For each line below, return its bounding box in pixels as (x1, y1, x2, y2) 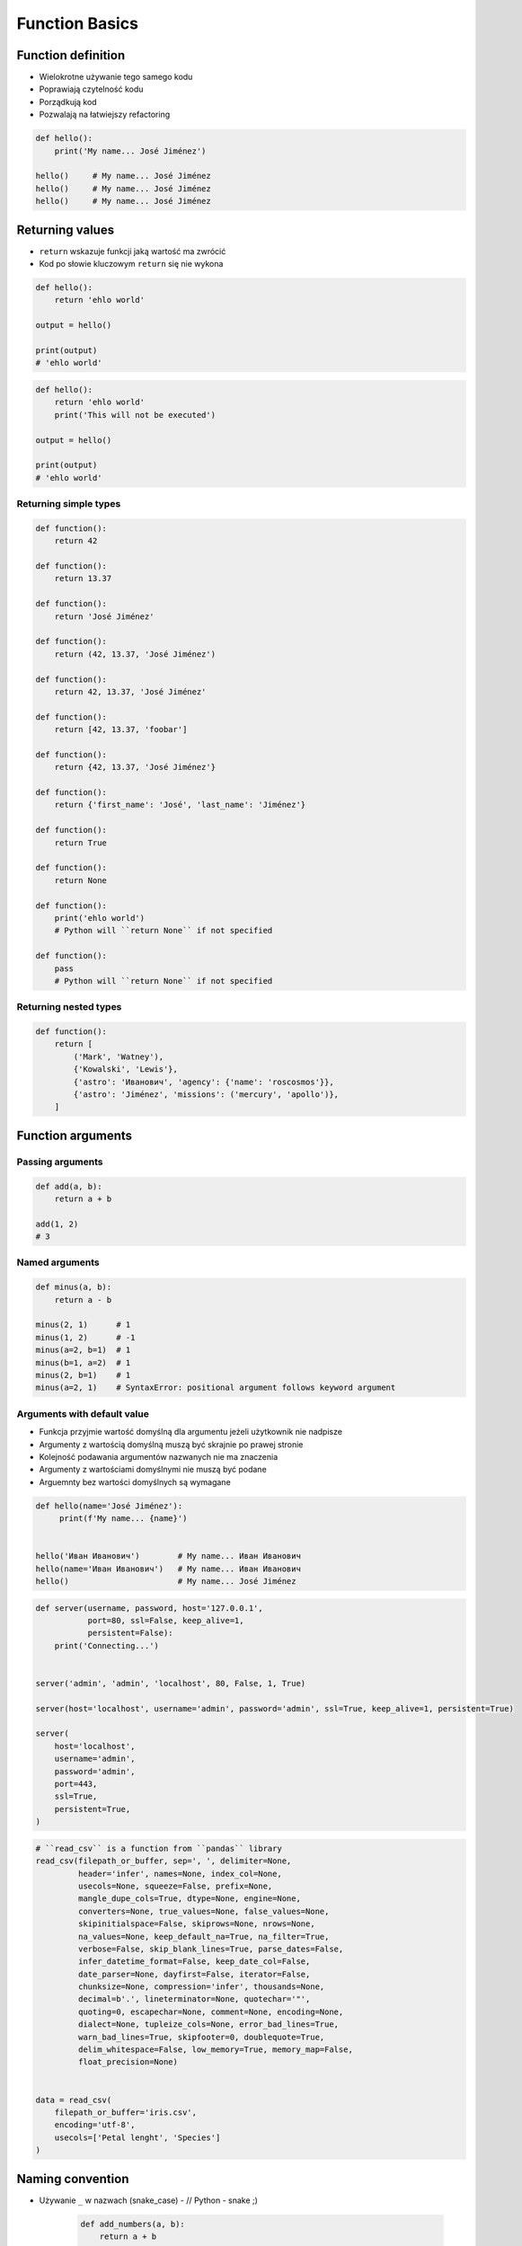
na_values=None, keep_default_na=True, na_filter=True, (77, 1932, 330, 1941)
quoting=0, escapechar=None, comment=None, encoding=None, (77, 2006, 344, 2017)
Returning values (16, 222, 115, 237)
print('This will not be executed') (54, 410, 216, 420)
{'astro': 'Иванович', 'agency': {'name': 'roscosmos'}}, (73, 1076, 334, 1087)
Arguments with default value (16, 1407, 150, 1419)
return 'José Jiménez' (54, 611, 155, 622)
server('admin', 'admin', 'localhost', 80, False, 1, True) (35, 1678, 306, 1688)
